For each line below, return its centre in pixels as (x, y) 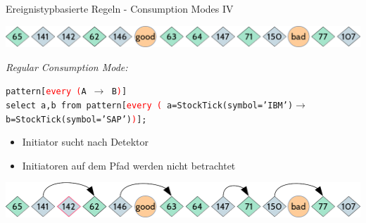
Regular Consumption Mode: (67, 66)
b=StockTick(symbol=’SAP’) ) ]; (76, 119)
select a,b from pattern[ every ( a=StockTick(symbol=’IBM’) (150, 105)
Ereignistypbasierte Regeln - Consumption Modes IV (120, 8)
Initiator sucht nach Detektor (86, 142)
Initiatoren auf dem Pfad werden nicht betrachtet (129, 165)
